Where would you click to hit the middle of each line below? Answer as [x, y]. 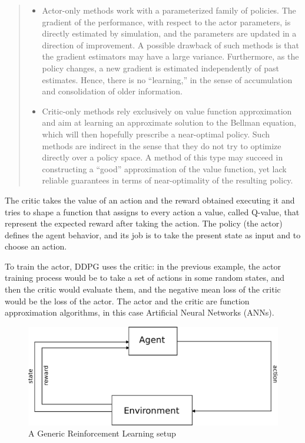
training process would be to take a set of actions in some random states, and [145, 278]
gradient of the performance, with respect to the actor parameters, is [166, 22]
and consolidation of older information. [112, 91]
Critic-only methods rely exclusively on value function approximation [167, 111]
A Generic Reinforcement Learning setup [102, 433]
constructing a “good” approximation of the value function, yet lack [164, 168]
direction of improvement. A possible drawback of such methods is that [171, 45]
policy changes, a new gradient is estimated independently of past [161, 68]
